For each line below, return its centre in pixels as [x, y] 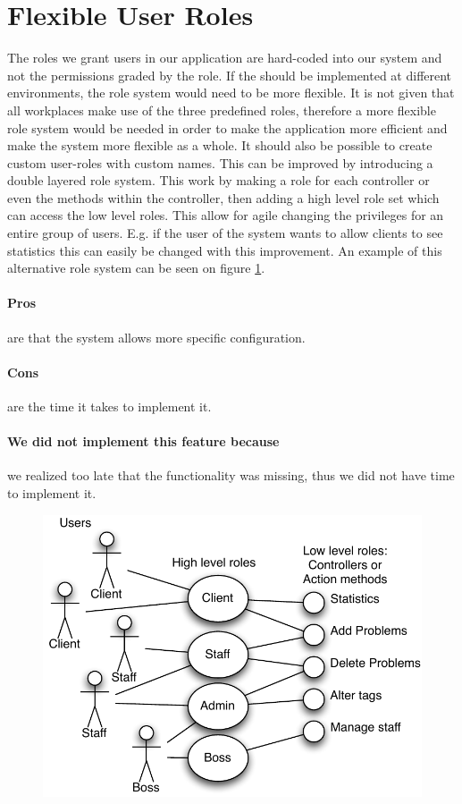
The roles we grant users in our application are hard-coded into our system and [225, 58]
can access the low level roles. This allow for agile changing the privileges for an [226, 215]
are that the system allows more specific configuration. [156, 337]
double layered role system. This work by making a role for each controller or [218, 180]
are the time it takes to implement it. [109, 406]
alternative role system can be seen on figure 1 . [136, 268]
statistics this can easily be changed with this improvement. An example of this [225, 250]
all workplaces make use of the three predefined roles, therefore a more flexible [222, 110]
